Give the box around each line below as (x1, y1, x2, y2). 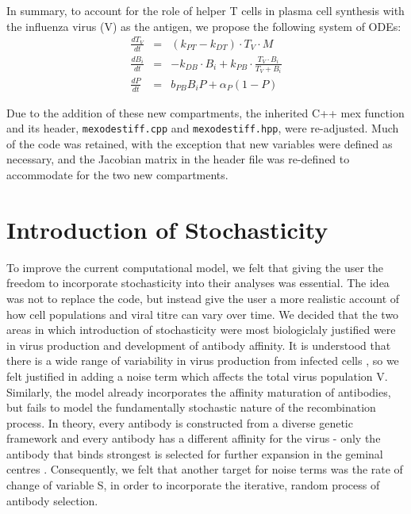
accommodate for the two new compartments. (6, 167, 229, 183)
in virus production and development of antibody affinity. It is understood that (6, 336, 391, 353)
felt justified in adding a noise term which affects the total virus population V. (6, 367, 388, 384)
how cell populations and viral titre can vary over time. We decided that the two (6, 305, 399, 322)
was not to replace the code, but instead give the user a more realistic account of (6, 290, 400, 306)
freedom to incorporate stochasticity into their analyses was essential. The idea (6, 274, 390, 291)
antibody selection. (6, 492, 98, 508)
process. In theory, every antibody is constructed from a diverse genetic (6, 414, 353, 431)
